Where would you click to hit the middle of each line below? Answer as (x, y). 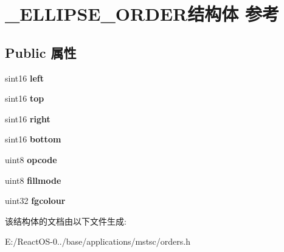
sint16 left (24, 78)
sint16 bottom (33, 139)
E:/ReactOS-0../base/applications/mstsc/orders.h (98, 241)
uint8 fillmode (33, 180)
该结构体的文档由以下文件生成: (66, 221)
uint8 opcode (31, 159)
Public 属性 (41, 52)
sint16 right (28, 118)
